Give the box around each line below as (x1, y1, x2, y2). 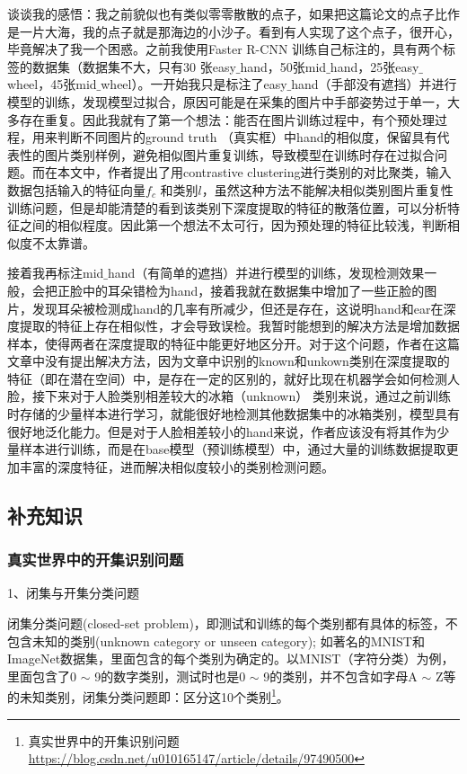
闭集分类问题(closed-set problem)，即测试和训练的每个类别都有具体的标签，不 (7, 614, 458, 633)
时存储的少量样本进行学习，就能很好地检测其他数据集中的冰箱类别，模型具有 (7, 405, 460, 423)
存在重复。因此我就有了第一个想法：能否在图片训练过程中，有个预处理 (19, 110, 435, 129)
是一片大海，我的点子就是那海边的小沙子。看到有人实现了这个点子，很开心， (7, 22, 460, 40)
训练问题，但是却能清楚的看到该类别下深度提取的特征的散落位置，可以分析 (7, 198, 447, 217)
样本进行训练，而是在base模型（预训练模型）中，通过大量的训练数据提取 (19, 440, 446, 458)
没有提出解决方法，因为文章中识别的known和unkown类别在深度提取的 (44, 351, 450, 370)
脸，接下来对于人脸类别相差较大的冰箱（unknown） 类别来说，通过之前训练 (7, 387, 451, 405)
